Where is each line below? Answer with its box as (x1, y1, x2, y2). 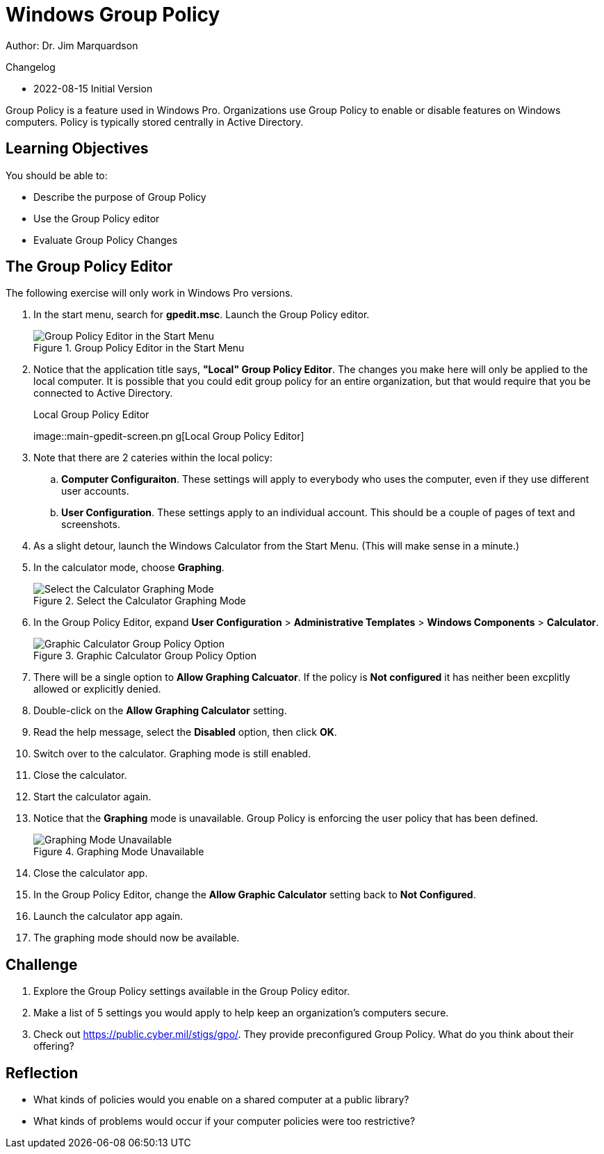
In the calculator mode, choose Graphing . (33, 561, 225, 574)
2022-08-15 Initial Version (33, 82, 153, 94)
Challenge (6, 955, 78, 973)
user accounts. (61, 485, 129, 497)
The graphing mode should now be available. (33, 932, 240, 944)
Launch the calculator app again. (33, 910, 183, 923)
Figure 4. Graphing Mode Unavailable (33, 846, 204, 858)
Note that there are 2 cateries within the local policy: (33, 452, 272, 464)
